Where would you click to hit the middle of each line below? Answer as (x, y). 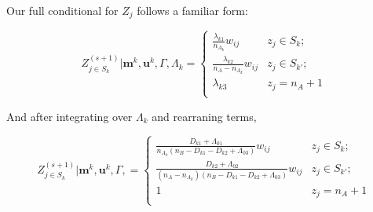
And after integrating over (69, 116)
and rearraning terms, (204, 116)
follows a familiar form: (192, 10)
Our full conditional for (62, 10)
